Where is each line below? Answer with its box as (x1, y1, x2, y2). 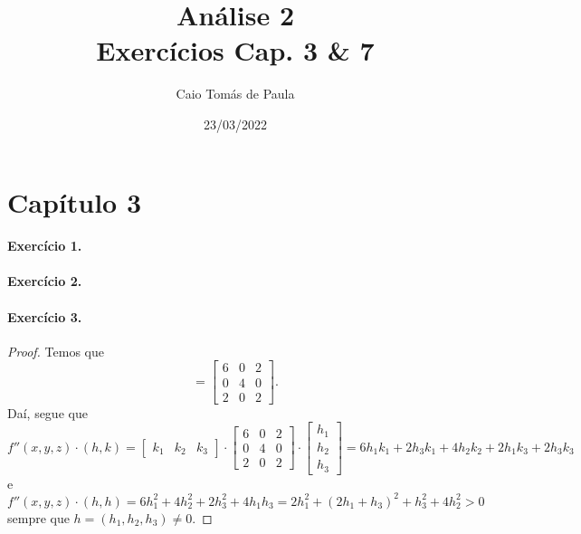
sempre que (7, 508, 70, 527)
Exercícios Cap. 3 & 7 (96, 32, 375, 69)
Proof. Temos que (7, 341, 104, 360)
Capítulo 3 (7, 183, 142, 220)
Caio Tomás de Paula (176, 84, 295, 103)
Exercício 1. (7, 236, 82, 255)
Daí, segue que (7, 403, 88, 422)
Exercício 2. (7, 272, 82, 291)
